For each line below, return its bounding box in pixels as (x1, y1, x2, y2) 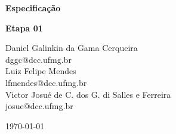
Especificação (5, 2, 61, 14)
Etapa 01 (5, 21, 43, 34)
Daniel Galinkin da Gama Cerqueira (5, 42, 138, 54)
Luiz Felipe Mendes (5, 65, 76, 77)
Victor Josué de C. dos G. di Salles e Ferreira (5, 88, 171, 100)
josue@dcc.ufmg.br (5, 100, 73, 112)
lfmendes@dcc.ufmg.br (5, 76, 87, 88)
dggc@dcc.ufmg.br (5, 53, 72, 65)
